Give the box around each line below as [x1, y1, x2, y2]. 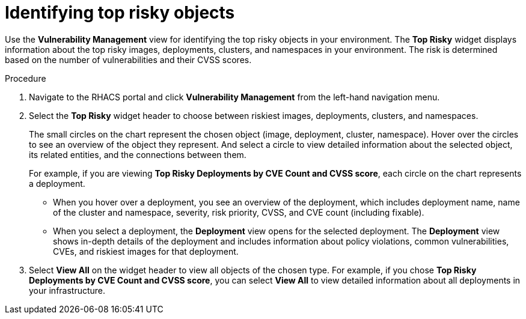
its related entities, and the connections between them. [29, 149, 246, 160]
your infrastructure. [29, 285, 106, 296]
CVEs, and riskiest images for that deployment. [53, 246, 239, 257]
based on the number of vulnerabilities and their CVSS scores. [5, 54, 252, 65]
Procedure [5, 73, 46, 84]
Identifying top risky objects [5, 2, 235, 23]
